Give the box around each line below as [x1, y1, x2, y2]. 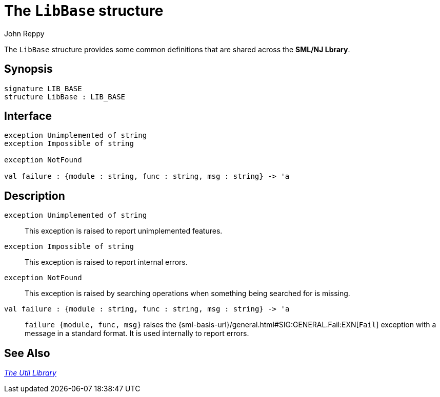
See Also [4, 346, 50, 360]
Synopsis [4, 62, 53, 76]
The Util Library [4, 368, 56, 378]
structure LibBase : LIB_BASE [4, 92, 126, 101]
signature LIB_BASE [4, 84, 82, 93]
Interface [4, 110, 52, 123]
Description [4, 189, 65, 202]
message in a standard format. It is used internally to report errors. [25, 329, 249, 338]
